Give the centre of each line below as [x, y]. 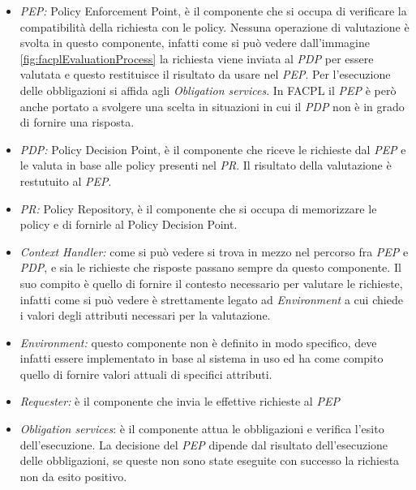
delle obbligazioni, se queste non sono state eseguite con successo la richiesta [210, 460]
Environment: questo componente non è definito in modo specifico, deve [198, 342]
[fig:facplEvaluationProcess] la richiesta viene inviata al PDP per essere [197, 58]
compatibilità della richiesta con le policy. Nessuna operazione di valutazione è [214, 26]
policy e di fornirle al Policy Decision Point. [129, 224]
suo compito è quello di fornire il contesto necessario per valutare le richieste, [211, 283]
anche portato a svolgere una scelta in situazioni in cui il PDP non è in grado [212, 106]
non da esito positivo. [73, 476]
